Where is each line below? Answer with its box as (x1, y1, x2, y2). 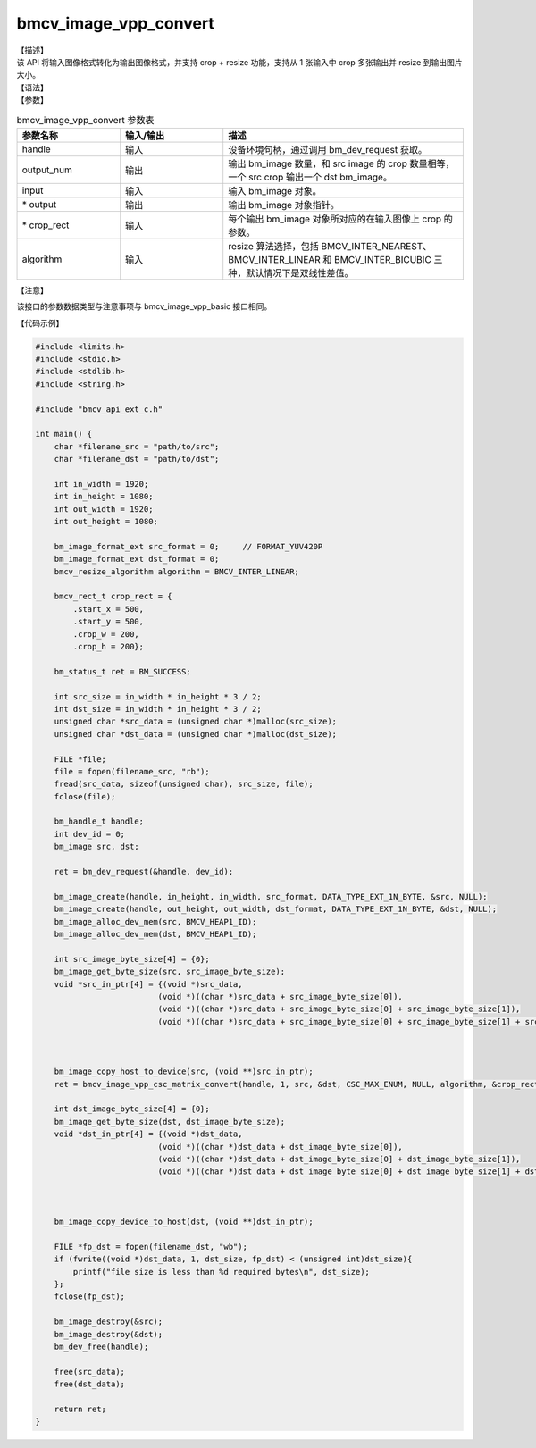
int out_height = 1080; (54, 516, 158, 527)
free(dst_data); (54, 1379, 125, 1389)
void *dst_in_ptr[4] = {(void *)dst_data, (54, 1129, 243, 1139)
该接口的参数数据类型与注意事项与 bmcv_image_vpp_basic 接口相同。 (16, 301, 272, 312)
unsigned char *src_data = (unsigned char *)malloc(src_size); (54, 716, 338, 727)
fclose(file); (54, 791, 116, 801)
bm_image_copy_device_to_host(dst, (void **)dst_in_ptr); (54, 1216, 314, 1226)
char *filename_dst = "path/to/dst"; (54, 454, 220, 465)
